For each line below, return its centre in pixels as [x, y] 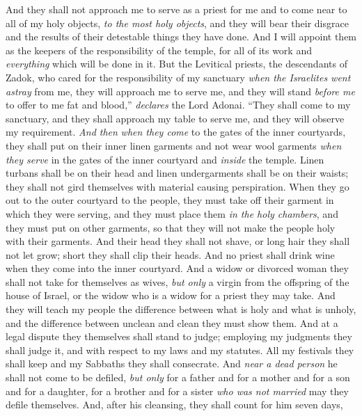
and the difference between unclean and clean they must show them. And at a [172, 322]
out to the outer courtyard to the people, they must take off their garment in [170, 200]
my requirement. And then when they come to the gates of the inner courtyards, [176, 132]
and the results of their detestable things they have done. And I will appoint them [181, 37]
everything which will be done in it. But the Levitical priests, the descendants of [176, 64]
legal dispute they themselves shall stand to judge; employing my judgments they [179, 336]
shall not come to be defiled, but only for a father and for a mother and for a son [178, 377]
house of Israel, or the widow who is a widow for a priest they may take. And [171, 295]
